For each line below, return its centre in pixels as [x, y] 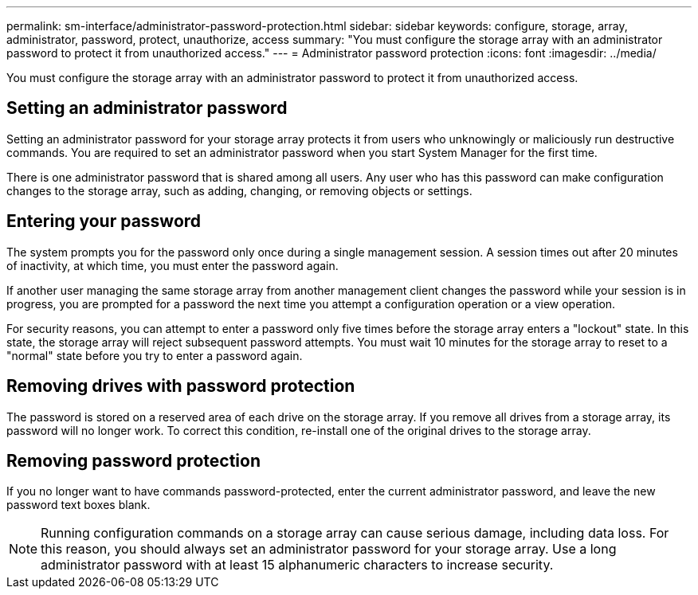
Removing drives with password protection [181, 386]
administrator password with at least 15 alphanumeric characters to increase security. [297, 565]
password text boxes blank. [78, 505]
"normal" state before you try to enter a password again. [155, 355]
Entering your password [104, 221]
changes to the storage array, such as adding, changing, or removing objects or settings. [239, 190]
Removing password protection [133, 460]
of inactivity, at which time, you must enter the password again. [173, 265]
